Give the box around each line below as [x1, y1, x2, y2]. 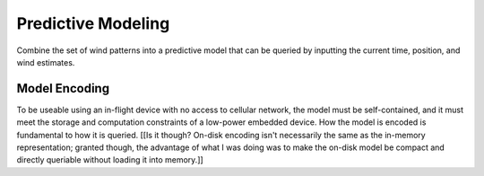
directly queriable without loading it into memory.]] [16, 154, 203, 165]
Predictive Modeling [16, 13, 170, 33]
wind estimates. [16, 57, 75, 67]
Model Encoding [16, 81, 110, 96]
